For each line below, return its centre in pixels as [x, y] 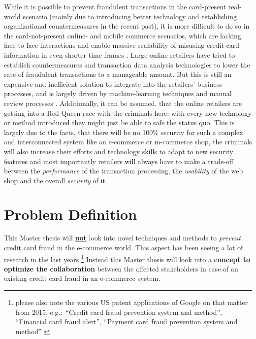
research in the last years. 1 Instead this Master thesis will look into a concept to [127, 258]
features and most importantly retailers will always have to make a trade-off [119, 161]
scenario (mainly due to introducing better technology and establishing [130, 16]
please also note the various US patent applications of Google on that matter [132, 302]
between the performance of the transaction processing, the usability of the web [124, 171]
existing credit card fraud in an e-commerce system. [82, 278]
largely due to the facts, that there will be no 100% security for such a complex [124, 132]
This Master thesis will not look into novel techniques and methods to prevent [122, 238]
